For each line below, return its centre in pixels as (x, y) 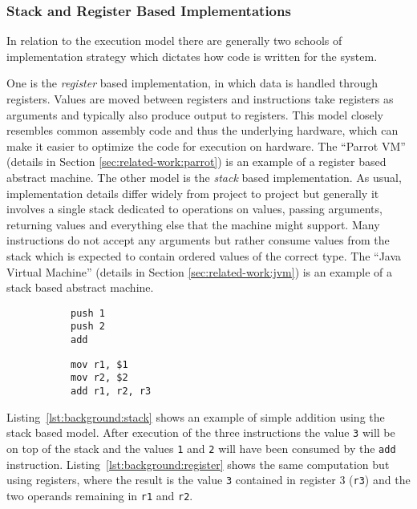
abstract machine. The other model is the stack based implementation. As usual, (204, 177)
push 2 (88, 327)
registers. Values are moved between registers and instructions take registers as (200, 99)
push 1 (88, 313)
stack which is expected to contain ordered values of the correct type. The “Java (204, 255)
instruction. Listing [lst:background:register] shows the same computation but (198, 464)
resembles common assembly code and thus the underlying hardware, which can (202, 130)
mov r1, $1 (99, 364)
